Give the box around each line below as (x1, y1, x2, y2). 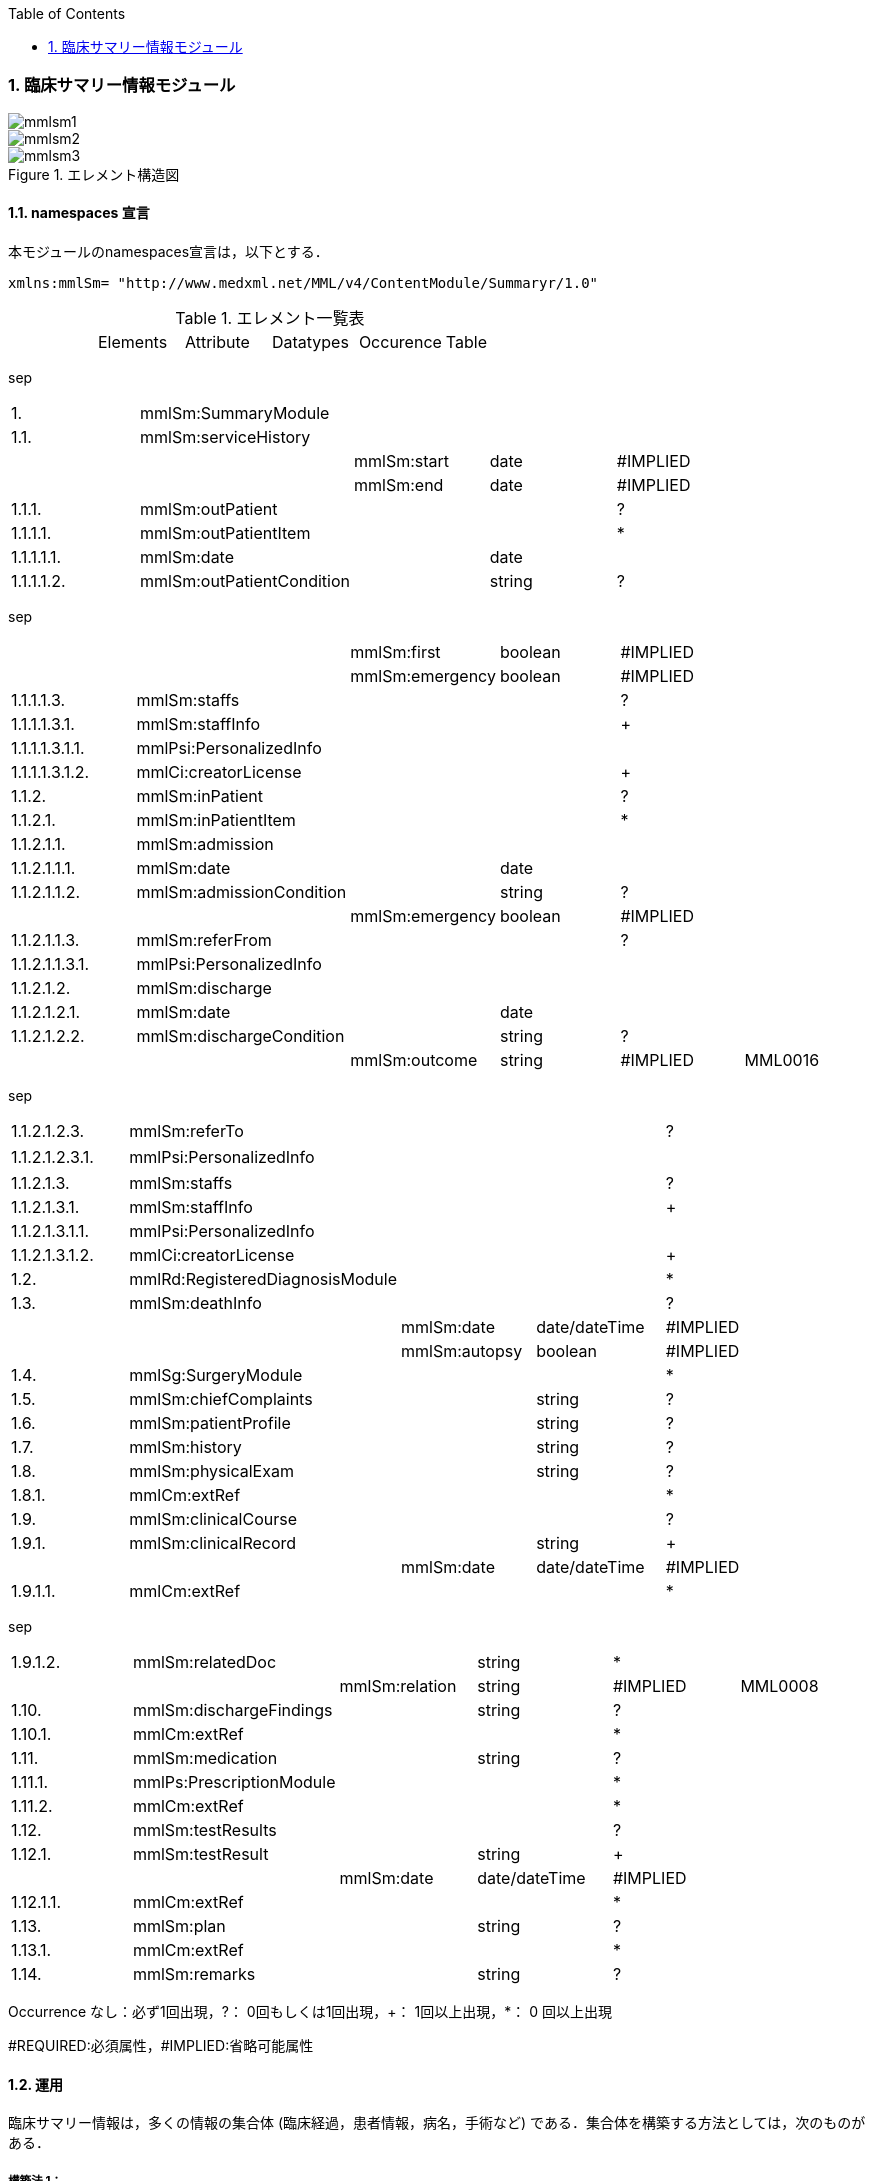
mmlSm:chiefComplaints (129, 1388, 313, 1409)
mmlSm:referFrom (136, 929, 272, 950)
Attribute (184, 331, 250, 352)
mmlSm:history (129, 1436, 242, 1457)
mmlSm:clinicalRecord (129, 1532, 297, 1553)
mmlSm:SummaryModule (140, 402, 330, 423)
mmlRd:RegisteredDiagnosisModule (129, 1268, 398, 1289)
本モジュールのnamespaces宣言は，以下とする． (8, 242, 329, 260)
